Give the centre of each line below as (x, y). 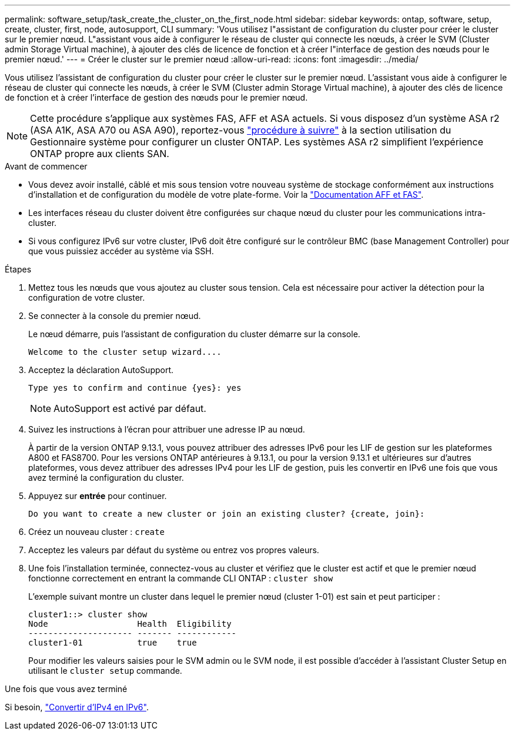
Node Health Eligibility (130, 624)
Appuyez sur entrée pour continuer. (98, 496)
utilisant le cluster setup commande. (105, 671)
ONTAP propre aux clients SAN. (100, 154)
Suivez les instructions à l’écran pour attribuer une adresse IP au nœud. (167, 429)
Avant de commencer (46, 166)
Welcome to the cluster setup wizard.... (125, 352)
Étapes (18, 269)
